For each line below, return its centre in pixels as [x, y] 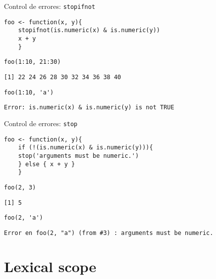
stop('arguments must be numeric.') [79, 156]
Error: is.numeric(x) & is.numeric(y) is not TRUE [89, 108]
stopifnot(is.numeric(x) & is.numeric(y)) [89, 30]
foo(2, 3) [20, 187]
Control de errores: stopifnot [50, 6]
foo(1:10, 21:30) [32, 62]
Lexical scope [50, 266]
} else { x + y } [47, 164]
